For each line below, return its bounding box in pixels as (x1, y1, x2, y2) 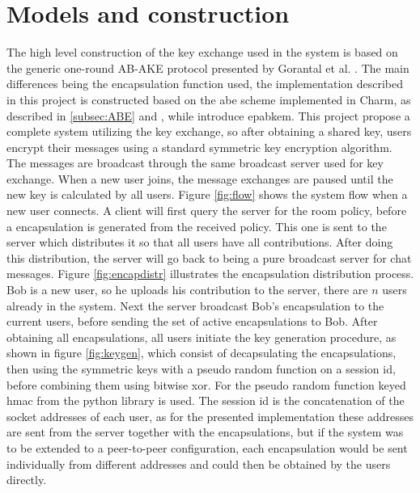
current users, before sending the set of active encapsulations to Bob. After (6, 313, 378, 330)
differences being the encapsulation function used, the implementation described (6, 75, 404, 92)
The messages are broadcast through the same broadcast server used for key (6, 154, 384, 171)
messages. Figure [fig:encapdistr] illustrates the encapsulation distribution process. (6, 265, 414, 282)
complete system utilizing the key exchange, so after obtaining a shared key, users (6, 123, 412, 140)
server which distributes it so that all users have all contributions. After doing (6, 234, 393, 251)
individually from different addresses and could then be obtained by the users (6, 455, 391, 472)
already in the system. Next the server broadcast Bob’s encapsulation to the (6, 297, 384, 314)
